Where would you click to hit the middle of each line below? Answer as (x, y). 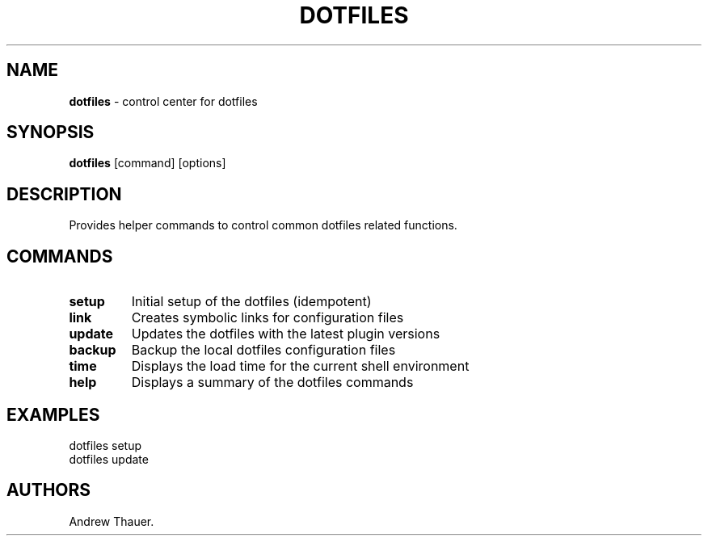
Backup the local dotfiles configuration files (263, 350)
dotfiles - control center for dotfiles (163, 101)
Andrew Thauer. (112, 521)
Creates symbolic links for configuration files (268, 318)
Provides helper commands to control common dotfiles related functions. (263, 225)
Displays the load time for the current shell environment (300, 366)
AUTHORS (49, 490)
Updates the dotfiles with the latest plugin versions (286, 334)
